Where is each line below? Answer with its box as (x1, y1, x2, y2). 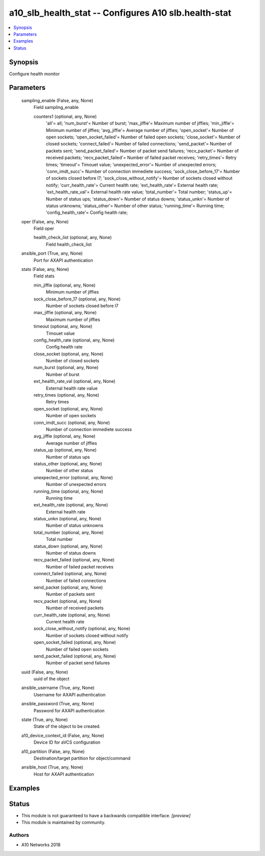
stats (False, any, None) (21, 267, 69, 272)
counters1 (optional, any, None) (33, 113, 97, 119)
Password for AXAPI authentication (33, 707, 105, 714)
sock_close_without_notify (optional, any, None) (33, 626, 131, 632)
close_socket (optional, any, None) (33, 351, 104, 357)
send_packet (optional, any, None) (33, 584, 103, 590)
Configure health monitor (9, 71, 60, 77)
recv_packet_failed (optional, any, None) (33, 557, 115, 563)
